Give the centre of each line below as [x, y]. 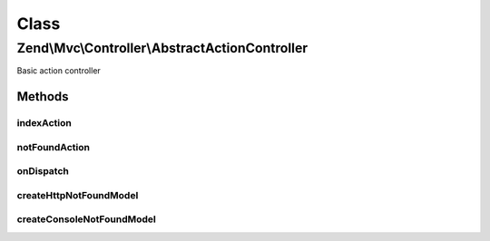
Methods [43, 96]
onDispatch [43, 171]
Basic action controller [59, 71]
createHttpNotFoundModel [78, 195]
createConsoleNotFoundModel [86, 219]
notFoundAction [54, 147]
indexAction [44, 123]
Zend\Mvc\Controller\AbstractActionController [162, 48]
